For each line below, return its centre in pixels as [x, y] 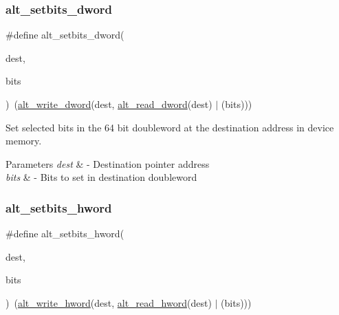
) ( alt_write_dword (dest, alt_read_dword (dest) [109, 104]
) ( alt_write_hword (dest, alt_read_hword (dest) [109, 302]
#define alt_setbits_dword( [65, 35]
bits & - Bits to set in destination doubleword [101, 177]
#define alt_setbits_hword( [65, 233]
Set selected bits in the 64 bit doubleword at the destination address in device [170, 127]
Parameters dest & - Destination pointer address [108, 163]
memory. [24, 141]
